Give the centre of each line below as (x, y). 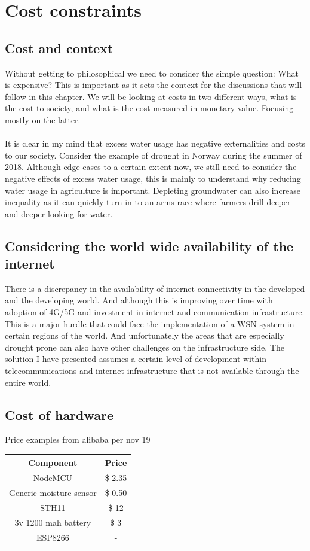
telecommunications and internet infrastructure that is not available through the (152, 371)
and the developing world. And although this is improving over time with (139, 300)
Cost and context (59, 48)
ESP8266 (53, 537)
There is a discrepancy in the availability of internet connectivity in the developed (155, 288)
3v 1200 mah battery (53, 522)
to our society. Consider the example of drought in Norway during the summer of (154, 155)
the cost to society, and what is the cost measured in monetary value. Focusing (149, 108)
